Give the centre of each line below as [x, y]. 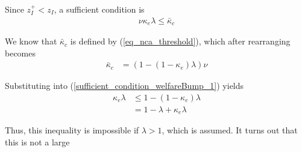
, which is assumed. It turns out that [230, 130]
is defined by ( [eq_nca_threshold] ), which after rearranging [180, 41]
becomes [20, 53]
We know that [31, 41]
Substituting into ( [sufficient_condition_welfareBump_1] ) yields [124, 86]
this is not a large [37, 142]
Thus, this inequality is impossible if [72, 130]
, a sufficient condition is [99, 9]
